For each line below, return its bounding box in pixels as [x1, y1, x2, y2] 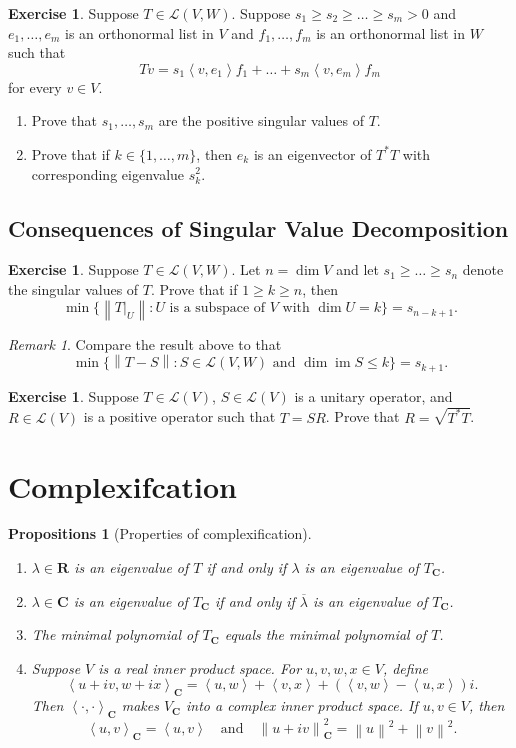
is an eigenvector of [253, 143, 372, 164]
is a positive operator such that [83, 406, 276, 427]
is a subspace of [169, 301, 266, 316]
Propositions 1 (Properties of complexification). [8, 523, 312, 544]
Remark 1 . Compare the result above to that [8, 333, 282, 354]
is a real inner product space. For [98, 657, 302, 678]
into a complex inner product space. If [186, 695, 418, 716]
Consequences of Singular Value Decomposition [8, 212, 509, 243]
